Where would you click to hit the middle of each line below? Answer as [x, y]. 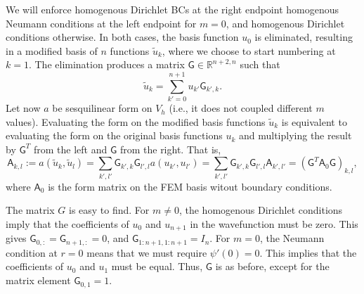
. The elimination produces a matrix [106, 64]
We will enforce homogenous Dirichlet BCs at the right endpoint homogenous [173, 9]
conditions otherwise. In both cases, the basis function [122, 37]
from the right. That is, [170, 149]
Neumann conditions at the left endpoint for [101, 23]
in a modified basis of [52, 50]
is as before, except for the [272, 266]
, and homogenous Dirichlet [285, 23]
